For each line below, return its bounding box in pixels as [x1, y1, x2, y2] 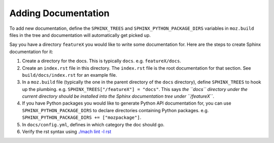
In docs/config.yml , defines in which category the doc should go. [22, 121, 165, 127]
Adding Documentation [9, 8, 110, 19]
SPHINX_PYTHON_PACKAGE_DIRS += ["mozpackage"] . [22, 114, 142, 121]
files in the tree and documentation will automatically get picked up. [9, 32, 151, 38]
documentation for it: [9, 49, 53, 55]
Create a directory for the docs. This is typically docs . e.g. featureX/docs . [22, 58, 181, 64]
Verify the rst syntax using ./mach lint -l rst [22, 129, 112, 135]
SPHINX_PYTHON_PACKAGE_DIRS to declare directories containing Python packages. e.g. [22, 107, 209, 113]
